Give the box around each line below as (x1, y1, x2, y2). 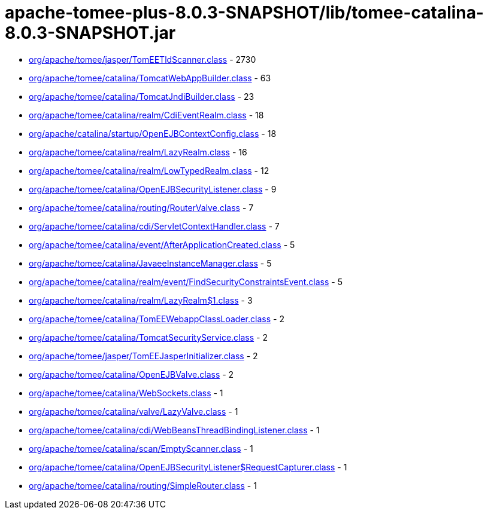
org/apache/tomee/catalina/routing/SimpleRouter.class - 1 (29, 480, 257, 491)
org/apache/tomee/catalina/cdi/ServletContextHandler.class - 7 (29, 221, 280, 231)
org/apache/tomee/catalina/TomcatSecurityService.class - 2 (29, 332, 268, 342)
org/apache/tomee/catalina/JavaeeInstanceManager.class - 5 (29, 258, 272, 268)
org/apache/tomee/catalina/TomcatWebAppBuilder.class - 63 (29, 72, 271, 83)
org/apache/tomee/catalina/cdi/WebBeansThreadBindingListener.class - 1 (29, 424, 320, 435)
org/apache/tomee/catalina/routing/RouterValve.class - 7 (29, 202, 254, 213)
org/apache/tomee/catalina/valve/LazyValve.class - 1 (29, 406, 238, 417)
